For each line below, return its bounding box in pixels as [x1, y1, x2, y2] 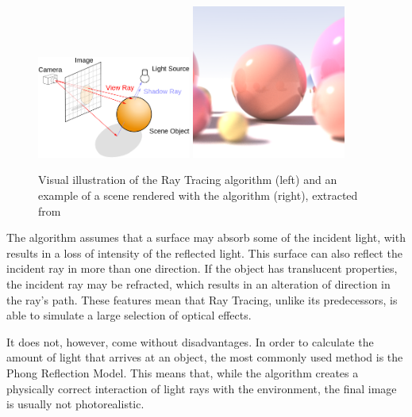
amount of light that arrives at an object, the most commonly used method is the [6, 349, 403, 365]
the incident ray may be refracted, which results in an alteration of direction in [6, 275, 391, 292]
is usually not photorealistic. [6, 396, 144, 412]
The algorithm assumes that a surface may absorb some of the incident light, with [6, 229, 406, 246]
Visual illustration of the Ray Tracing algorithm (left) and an [38, 171, 337, 188]
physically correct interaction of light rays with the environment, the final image [6, 380, 397, 396]
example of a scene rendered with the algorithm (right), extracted [38, 186, 358, 203]
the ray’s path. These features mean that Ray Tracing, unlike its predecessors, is [6, 291, 398, 308]
